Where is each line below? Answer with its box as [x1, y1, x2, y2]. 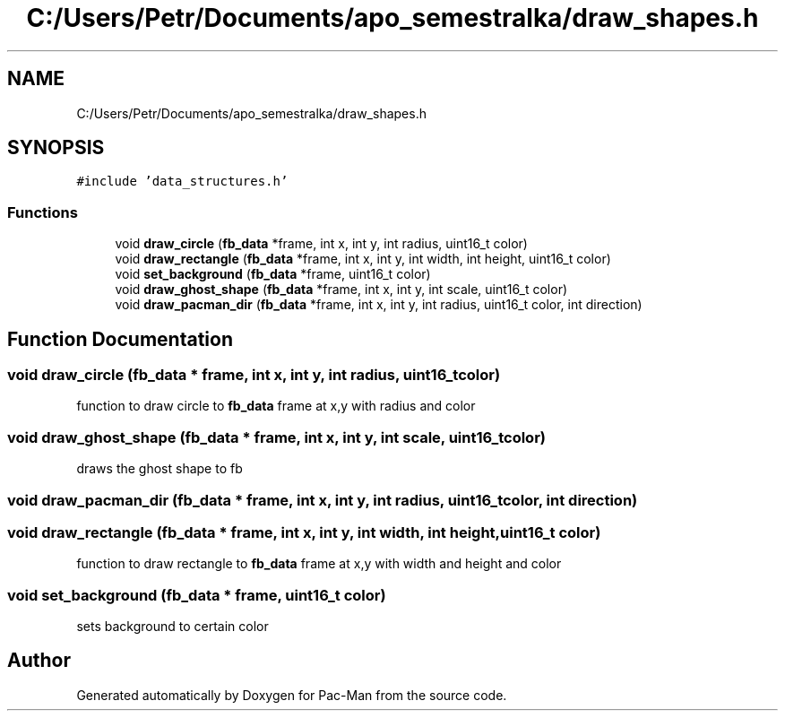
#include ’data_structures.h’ [76, 174, 289, 189]
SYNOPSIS [7, 136, 105, 160]
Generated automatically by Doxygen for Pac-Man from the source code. [76, 687, 507, 703]
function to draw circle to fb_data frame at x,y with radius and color [76, 398, 476, 414]
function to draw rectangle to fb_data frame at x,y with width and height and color [76, 556, 562, 572]
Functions [7, 203, 78, 221]
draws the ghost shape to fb [76, 461, 243, 477]
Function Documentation [7, 327, 233, 350]
